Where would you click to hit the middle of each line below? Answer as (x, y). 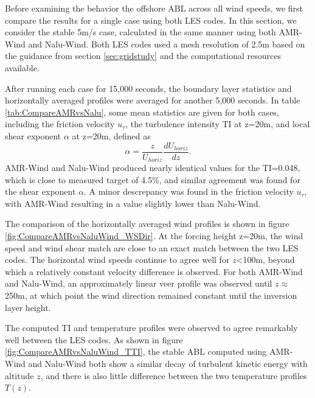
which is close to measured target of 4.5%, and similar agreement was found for (153, 179)
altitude (19, 375)
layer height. (28, 307)
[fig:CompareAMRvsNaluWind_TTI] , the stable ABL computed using (136, 351)
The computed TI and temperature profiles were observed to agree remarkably (151, 328)
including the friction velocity (60, 124)
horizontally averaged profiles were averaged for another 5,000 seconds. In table (153, 100)
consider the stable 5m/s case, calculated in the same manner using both (140, 32)
